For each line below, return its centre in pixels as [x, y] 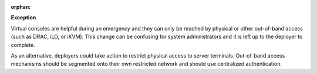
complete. [23, 45]
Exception [23, 18]
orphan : [21, 7]
